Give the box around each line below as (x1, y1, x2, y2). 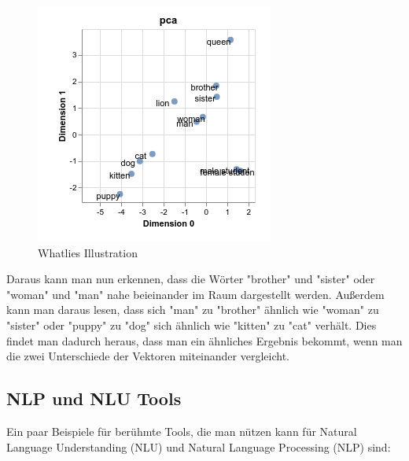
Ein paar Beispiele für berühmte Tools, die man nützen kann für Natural (6, 422, 357, 439)
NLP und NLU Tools (6, 386, 182, 411)
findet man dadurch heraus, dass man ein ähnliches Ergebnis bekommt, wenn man (6, 332, 403, 349)
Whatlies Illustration (38, 244, 138, 260)
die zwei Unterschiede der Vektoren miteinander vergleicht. (6, 348, 289, 364)
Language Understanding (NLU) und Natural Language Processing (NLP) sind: (6, 438, 391, 455)
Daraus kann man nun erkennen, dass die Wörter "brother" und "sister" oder (6, 271, 375, 287)
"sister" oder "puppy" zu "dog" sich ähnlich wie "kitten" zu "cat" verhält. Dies (6, 316, 377, 333)
